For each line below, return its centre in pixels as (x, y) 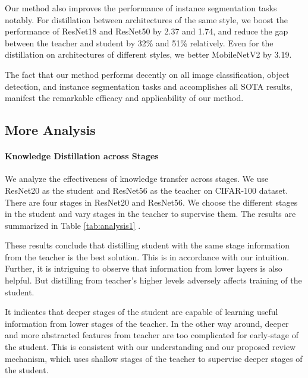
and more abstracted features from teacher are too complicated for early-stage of (152, 335)
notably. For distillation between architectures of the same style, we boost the (146, 19)
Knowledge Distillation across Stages (82, 156)
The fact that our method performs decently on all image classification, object (147, 74)
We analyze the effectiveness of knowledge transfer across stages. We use (137, 179)
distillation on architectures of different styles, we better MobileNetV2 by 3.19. (148, 54)
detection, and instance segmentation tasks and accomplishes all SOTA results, (149, 86)
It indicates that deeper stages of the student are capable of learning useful (142, 312)
